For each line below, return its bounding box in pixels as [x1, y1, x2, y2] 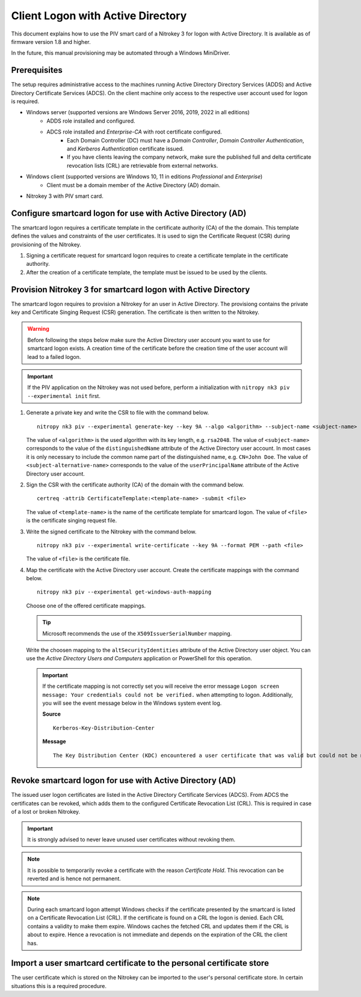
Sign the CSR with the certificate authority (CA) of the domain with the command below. [26, 481, 244, 488]
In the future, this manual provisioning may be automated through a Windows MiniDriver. [11, 49, 231, 57]
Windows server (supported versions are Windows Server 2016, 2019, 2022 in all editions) [26, 109, 250, 116]
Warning [27, 325, 49, 333]
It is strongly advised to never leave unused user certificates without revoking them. [27, 836, 236, 843]
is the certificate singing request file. [26, 517, 117, 524]
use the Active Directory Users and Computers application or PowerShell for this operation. [26, 655, 253, 662]
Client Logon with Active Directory [11, 9, 187, 22]
